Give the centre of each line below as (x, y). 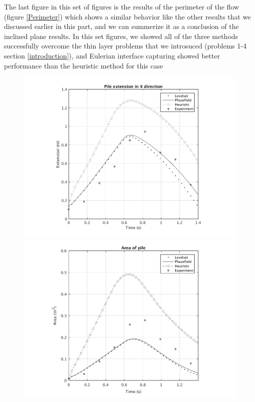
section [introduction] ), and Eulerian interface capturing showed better (112, 55)
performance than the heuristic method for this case (84, 65)
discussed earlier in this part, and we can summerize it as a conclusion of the (122, 26)
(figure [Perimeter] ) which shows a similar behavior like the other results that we (127, 16)
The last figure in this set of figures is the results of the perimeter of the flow (122, 6)
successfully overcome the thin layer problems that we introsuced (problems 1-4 (125, 46)
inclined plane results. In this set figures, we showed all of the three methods (121, 36)
